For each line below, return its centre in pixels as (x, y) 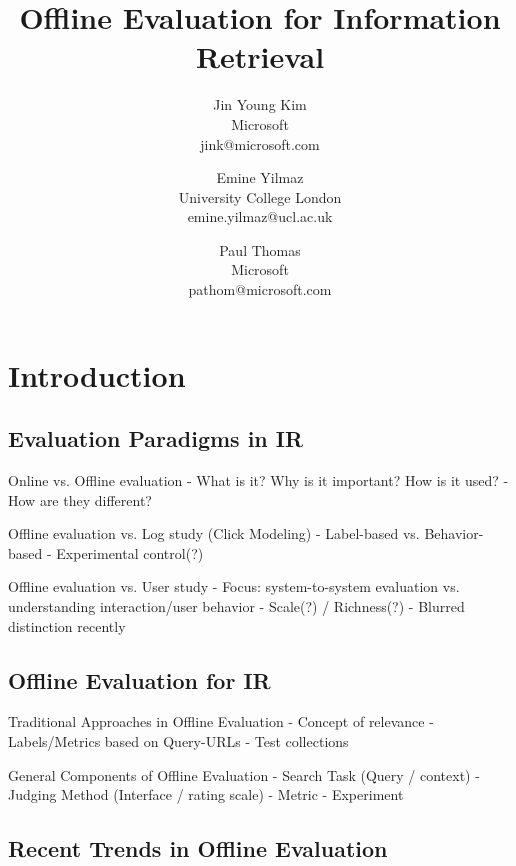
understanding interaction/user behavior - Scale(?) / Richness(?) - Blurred (236, 606)
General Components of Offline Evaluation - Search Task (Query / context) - (244, 774)
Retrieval (260, 56)
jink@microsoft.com (260, 143)
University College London (260, 196)
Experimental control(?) (130, 552)
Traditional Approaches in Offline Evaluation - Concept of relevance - (221, 721)
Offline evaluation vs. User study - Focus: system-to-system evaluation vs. (234, 586)
